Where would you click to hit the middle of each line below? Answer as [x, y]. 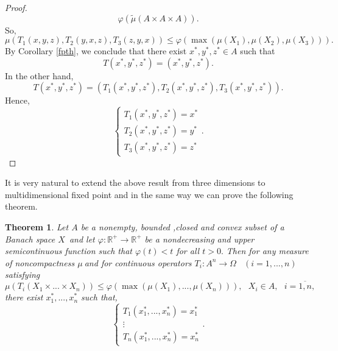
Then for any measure [267, 251]
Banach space [30, 239]
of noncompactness [40, 262]
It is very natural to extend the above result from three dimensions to [135, 183]
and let [82, 239]
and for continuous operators [138, 262]
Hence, [17, 100]
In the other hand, [39, 75]
